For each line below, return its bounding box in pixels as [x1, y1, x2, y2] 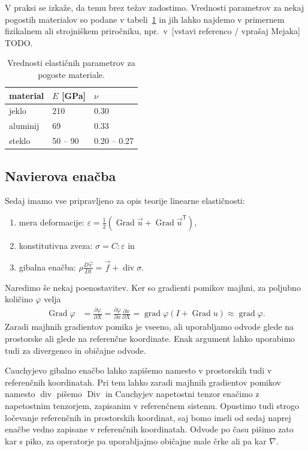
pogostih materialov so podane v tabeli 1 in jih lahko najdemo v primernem [5, 13, 285, 25]
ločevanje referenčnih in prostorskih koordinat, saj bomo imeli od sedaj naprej [5, 411, 291, 423]
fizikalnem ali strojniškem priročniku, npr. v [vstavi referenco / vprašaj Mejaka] [5, 25, 300, 37]
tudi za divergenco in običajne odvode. [5, 344, 146, 356]
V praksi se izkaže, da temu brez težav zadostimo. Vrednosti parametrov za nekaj [5, 1, 304, 13]
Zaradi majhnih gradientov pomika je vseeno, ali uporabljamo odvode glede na [5, 320, 294, 333]
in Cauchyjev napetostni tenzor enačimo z [105, 387, 259, 400]
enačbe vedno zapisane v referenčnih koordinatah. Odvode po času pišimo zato [5, 423, 294, 435]
